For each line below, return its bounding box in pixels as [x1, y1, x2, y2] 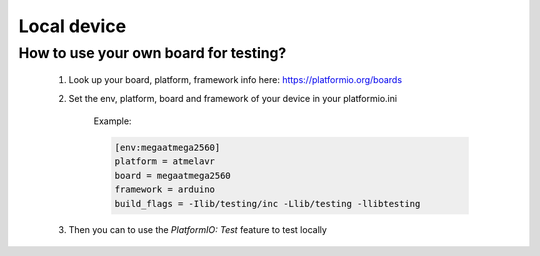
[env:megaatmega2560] [114, 141, 221, 153]
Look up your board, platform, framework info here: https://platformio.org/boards [68, 74, 403, 86]
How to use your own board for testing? [18, 44, 287, 62]
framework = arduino [114, 184, 215, 195]
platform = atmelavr [114, 156, 215, 167]
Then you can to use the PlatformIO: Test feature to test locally [68, 223, 327, 235]
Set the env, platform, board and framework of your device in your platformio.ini [68, 92, 398, 104]
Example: [93, 115, 132, 127]
